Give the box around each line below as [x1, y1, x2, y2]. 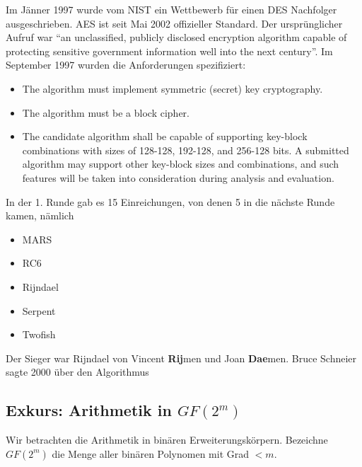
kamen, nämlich [6, 208, 74, 223]
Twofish [22, 327, 56, 342]
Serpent [22, 303, 56, 318]
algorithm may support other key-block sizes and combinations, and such [22, 156, 339, 171]
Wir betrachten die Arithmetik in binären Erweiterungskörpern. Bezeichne [6, 432, 328, 447]
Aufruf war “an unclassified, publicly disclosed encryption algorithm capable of [6, 30, 347, 45]
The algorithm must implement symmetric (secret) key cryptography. [22, 81, 323, 96]
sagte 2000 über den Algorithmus [6, 364, 149, 379]
